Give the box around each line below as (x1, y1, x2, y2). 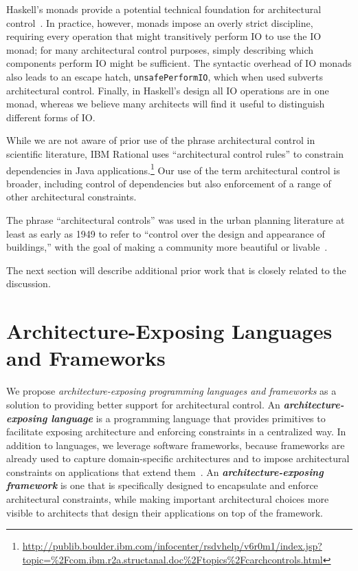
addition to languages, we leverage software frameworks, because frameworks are (6, 437, 345, 452)
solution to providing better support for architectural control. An (6, 397, 280, 411)
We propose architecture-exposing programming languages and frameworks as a (6, 384, 337, 398)
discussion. (6, 276, 51, 291)
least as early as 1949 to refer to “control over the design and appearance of (6, 226, 325, 240)
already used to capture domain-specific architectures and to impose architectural (6, 451, 350, 466)
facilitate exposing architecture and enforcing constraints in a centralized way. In (6, 424, 346, 439)
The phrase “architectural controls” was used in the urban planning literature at (6, 213, 345, 227)
